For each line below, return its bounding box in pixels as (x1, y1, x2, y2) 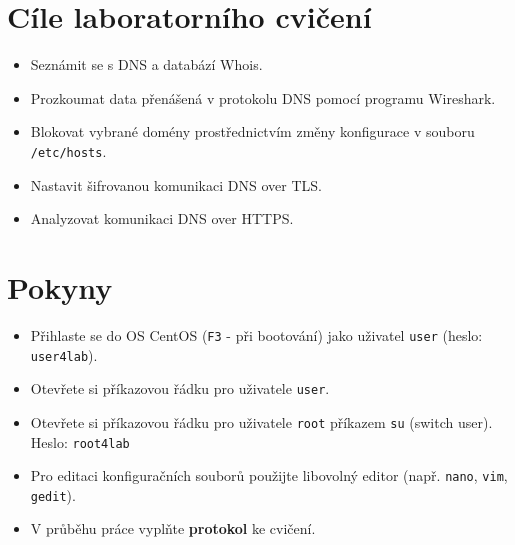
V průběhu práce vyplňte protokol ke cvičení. (30, 518, 316, 539)
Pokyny (7, 266, 113, 307)
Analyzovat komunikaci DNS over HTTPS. (30, 208, 294, 229)
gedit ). (30, 484, 76, 505)
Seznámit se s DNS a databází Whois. (30, 54, 263, 75)
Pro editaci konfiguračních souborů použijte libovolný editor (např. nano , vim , (30, 465, 508, 486)
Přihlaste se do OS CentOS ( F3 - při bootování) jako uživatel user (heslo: (30, 324, 483, 345)
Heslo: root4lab (30, 431, 130, 452)
